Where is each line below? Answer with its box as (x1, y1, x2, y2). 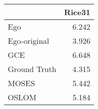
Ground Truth (8, 63, 57, 74)
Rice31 (64, 6, 91, 18)
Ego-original (8, 35, 49, 46)
